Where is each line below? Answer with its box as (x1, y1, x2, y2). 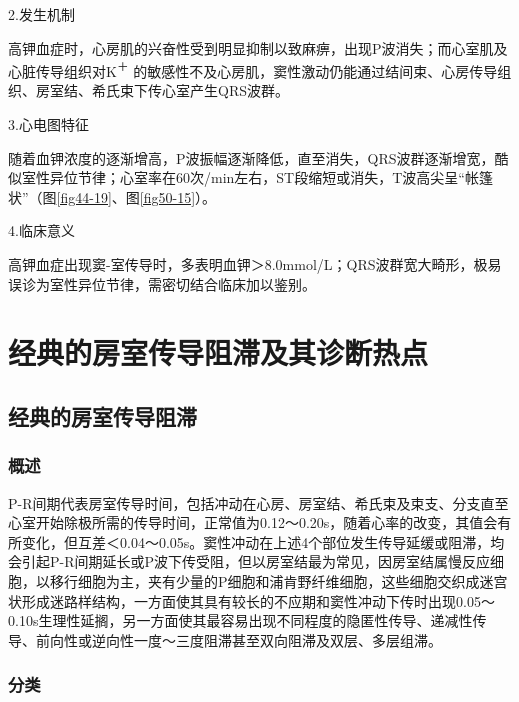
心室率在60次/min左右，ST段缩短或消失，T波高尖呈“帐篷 (119, 167, 493, 188)
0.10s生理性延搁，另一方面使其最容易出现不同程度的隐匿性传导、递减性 (8, 610, 473, 631)
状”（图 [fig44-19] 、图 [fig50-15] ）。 (8, 186, 217, 207)
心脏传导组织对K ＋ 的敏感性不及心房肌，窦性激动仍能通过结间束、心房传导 (8, 58, 498, 81)
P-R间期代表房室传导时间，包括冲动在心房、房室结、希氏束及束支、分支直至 (8, 492, 509, 513)
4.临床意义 (8, 220, 75, 241)
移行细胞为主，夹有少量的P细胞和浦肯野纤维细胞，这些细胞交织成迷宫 (49, 570, 508, 591)
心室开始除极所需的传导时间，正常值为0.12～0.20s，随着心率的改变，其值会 (8, 512, 498, 533)
